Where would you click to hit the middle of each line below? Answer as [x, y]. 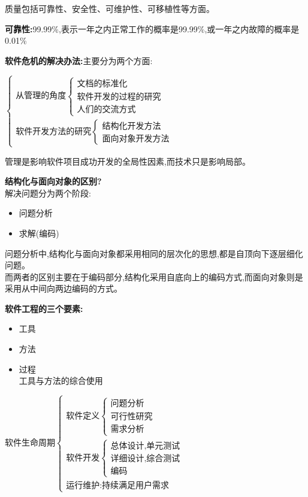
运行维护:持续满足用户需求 [118, 486]
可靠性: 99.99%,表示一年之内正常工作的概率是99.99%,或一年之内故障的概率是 [152, 28]
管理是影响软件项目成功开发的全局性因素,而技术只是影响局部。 [128, 161]
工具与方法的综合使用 [61, 381]
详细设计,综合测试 [145, 459]
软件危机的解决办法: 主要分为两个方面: [79, 60]
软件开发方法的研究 [54, 132]
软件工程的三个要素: [44, 308]
